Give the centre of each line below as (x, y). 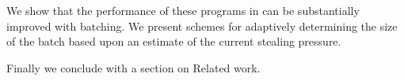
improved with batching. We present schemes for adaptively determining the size (202, 26)
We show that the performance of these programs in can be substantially (183, 10)
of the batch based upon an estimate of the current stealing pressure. (174, 41)
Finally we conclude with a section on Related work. (133, 67)
